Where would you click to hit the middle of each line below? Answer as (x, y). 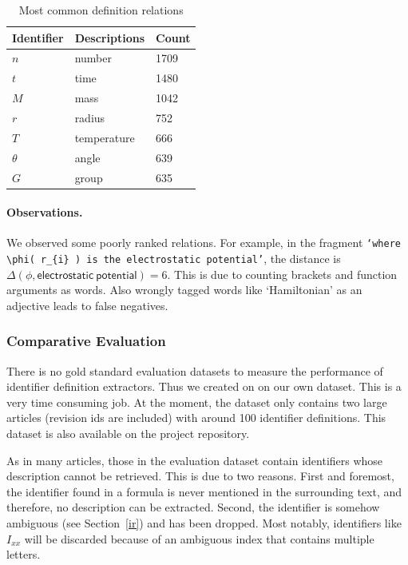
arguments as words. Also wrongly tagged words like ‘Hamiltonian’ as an (184, 290)
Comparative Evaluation (86, 341)
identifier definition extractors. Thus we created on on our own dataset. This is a (204, 386)
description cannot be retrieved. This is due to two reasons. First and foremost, (200, 476)
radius (90, 117)
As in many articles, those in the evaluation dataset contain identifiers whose (195, 460)
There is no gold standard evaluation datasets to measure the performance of (195, 370)
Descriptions (109, 37)
